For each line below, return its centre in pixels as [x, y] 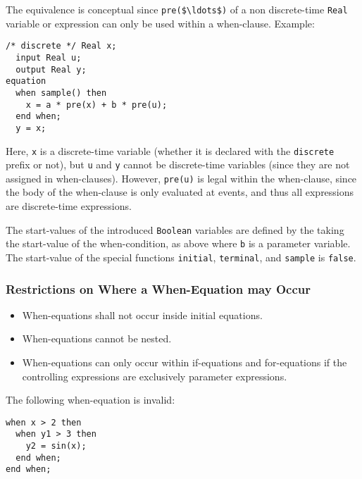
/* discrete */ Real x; [61, 46]
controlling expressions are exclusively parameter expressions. [155, 376]
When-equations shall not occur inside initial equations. [142, 315]
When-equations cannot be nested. [97, 338]
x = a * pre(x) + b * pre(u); [96, 105]
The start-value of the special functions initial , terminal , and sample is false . [181, 257]
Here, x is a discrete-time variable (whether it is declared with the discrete [170, 150]
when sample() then [61, 93]
